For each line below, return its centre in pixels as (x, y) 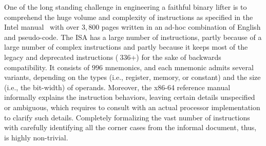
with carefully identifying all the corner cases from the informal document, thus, (130, 127)
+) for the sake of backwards (176, 57)
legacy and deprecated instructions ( (61, 57)
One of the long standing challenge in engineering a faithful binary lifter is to (126, 7)
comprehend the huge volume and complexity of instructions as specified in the (129, 17)
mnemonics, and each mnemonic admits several (179, 67)
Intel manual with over (42, 27)
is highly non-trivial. (36, 137)
